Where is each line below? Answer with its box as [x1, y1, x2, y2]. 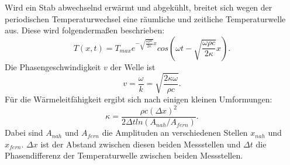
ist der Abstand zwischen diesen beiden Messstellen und [40, 137, 241, 150]
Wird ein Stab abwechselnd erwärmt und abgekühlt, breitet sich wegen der [5, 1, 272, 13]
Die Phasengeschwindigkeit [5, 60, 101, 73]
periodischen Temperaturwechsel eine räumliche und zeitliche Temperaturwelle [5, 12, 286, 25]
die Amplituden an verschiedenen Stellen [102, 126, 248, 139]
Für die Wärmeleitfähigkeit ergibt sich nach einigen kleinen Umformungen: [5, 92, 272, 105]
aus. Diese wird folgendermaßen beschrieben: [5, 24, 165, 36]
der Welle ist [110, 60, 156, 73]
